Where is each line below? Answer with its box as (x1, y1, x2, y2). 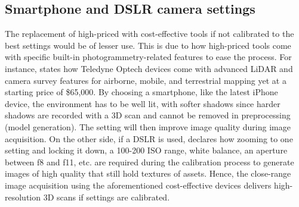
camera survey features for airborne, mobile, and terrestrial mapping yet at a (5, 74, 286, 86)
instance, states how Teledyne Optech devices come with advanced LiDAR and (5, 62, 293, 74)
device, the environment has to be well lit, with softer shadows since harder (5, 97, 280, 109)
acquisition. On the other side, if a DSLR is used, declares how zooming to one (5, 132, 293, 145)
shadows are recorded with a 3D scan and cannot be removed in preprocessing (5, 109, 291, 121)
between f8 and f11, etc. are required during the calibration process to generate (5, 155, 294, 168)
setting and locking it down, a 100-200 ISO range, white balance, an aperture (5, 144, 288, 156)
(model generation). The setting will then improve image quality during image (5, 120, 291, 133)
